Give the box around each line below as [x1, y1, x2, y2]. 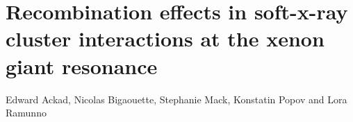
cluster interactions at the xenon [6, 24, 325, 53]
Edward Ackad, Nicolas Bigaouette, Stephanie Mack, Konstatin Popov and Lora [6, 91, 347, 106]
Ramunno [6, 105, 47, 120]
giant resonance [6, 51, 158, 80]
